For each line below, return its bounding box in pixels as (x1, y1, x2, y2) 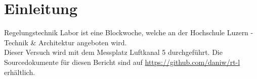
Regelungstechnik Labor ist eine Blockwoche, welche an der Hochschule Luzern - (4, 27, 253, 38)
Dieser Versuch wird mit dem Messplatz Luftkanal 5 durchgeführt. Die (4, 47, 223, 57)
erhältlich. (4, 66, 35, 77)
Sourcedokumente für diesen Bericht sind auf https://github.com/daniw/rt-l (4, 56, 240, 67)
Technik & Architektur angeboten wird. (4, 37, 127, 47)
